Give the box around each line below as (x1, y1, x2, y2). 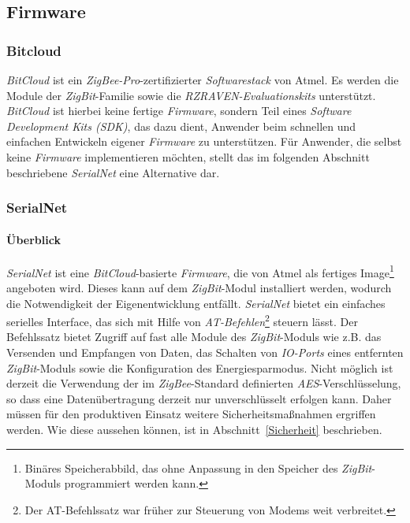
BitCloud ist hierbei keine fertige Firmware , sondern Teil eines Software (6, 102, 352, 119)
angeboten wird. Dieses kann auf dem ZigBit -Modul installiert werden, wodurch (6, 280, 392, 296)
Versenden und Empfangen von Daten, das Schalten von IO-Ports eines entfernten (6, 344, 404, 361)
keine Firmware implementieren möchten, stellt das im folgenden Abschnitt (6, 148, 370, 165)
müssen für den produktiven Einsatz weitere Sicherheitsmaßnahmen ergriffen (6, 406, 376, 422)
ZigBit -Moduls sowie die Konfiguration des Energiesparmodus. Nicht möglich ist (6, 359, 393, 376)
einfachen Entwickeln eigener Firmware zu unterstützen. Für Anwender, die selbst (6, 133, 402, 150)
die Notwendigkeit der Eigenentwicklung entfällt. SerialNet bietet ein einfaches (6, 295, 386, 311)
